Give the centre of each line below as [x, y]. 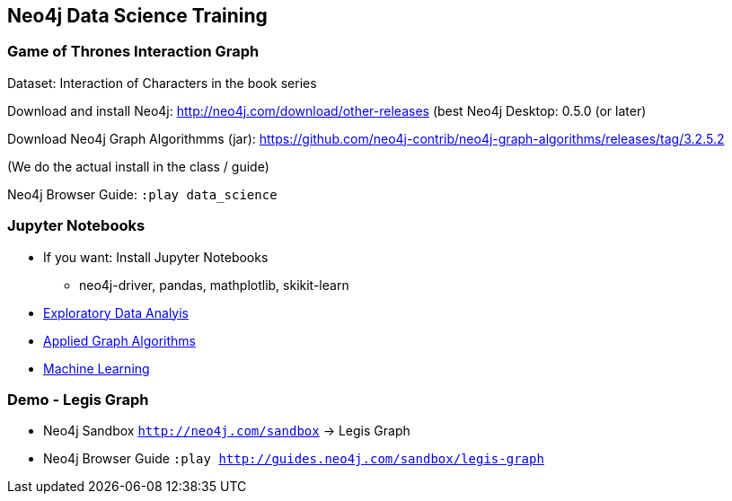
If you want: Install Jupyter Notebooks [156, 257]
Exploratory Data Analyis [116, 312]
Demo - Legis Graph [78, 399]
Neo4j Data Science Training [137, 16]
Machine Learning [97, 368]
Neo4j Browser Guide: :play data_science [142, 194]
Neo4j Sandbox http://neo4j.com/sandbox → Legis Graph [227, 431]
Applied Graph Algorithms [119, 340]
